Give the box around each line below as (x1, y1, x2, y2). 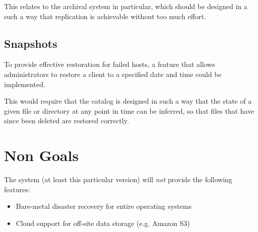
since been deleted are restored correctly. (4, 115, 129, 126)
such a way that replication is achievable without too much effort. (4, 11, 206, 21)
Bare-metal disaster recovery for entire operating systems (16, 201, 192, 211)
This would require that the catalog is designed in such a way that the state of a (4, 96, 252, 106)
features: (4, 184, 30, 194)
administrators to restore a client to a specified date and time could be (4, 68, 222, 79)
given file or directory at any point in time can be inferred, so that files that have (4, 105, 254, 116)
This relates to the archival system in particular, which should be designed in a (4, 1, 247, 11)
